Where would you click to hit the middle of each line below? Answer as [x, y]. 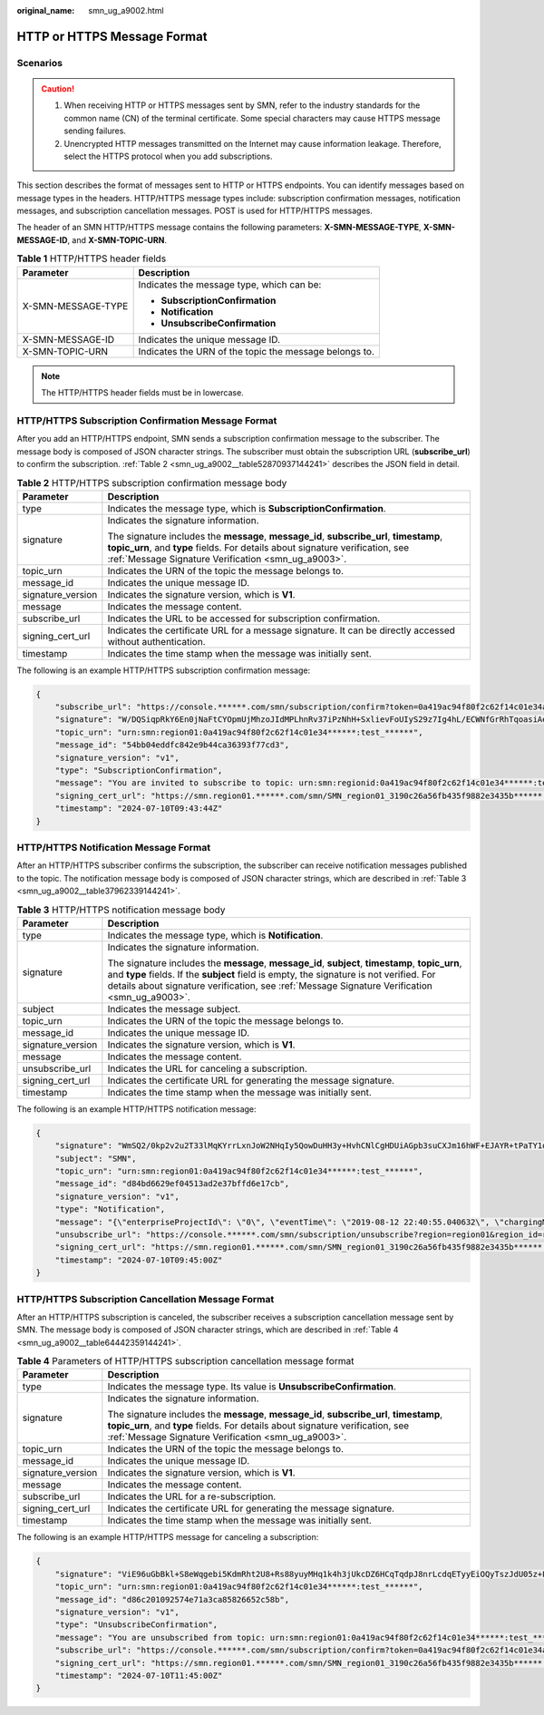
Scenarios [40, 63]
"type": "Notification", [110, 1209]
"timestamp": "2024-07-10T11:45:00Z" [139, 1675]
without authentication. [156, 641]
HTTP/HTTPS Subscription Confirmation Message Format [147, 420]
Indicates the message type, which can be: [230, 284]
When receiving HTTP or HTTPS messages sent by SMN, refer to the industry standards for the [242, 105]
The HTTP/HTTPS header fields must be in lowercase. [142, 393]
